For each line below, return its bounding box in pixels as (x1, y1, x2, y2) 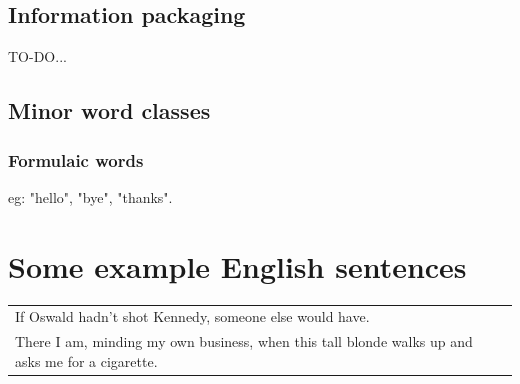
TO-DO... (8, 46, 67, 67)
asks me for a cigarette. (15, 350, 158, 371)
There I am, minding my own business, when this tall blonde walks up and (15, 331, 473, 352)
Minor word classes (8, 95, 211, 126)
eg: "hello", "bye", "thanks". (8, 186, 173, 207)
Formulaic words (8, 147, 144, 172)
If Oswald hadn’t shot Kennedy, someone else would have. (15, 306, 370, 327)
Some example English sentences (8, 245, 467, 286)
